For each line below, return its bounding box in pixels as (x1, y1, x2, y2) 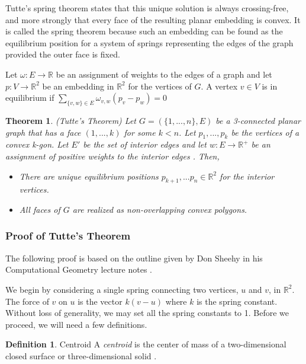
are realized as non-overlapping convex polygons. (72, 203, 247, 215)
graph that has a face (5, 126, 81, 138)
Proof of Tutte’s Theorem (5, 228, 131, 243)
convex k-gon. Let (5, 138, 69, 151)
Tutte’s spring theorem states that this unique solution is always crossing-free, (5, 2, 289, 14)
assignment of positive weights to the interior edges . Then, (5, 149, 220, 162)
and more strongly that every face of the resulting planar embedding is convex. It (5, 13, 301, 25)
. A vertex (201, 79, 238, 92)
